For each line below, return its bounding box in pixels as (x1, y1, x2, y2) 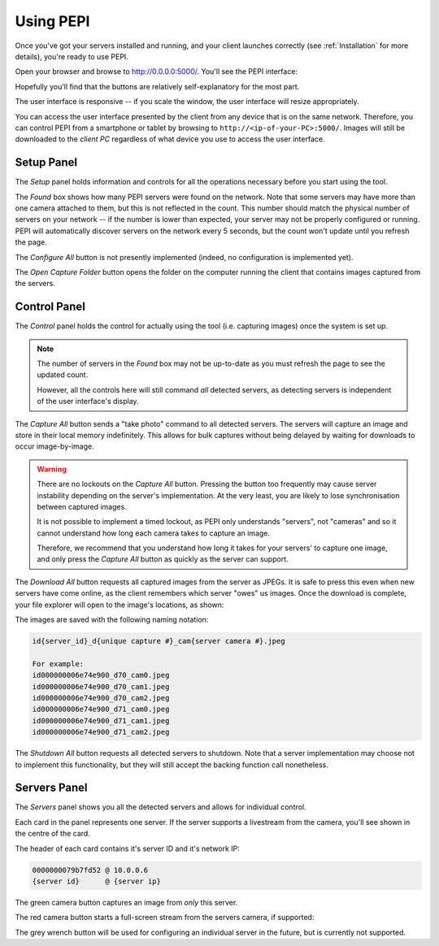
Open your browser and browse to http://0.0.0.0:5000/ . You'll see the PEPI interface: (15, 67, 298, 76)
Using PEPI (15, 12, 90, 30)
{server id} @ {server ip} (32, 876, 162, 886)
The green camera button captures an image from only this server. (15, 897, 238, 907)
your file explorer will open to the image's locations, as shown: (15, 600, 224, 610)
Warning (37, 464, 67, 474)
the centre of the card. (15, 829, 91, 839)
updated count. (37, 370, 89, 380)
